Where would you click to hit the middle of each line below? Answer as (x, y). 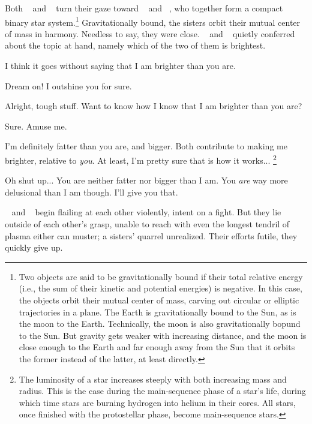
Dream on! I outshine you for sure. (68, 85)
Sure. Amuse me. (36, 126)
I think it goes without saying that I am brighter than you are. (120, 66)
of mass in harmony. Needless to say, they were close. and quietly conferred (150, 33)
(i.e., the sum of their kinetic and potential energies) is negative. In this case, (160, 288)
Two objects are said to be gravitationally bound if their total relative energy (161, 276)
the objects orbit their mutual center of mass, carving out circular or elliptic (159, 300)
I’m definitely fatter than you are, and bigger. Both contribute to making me (146, 146)
